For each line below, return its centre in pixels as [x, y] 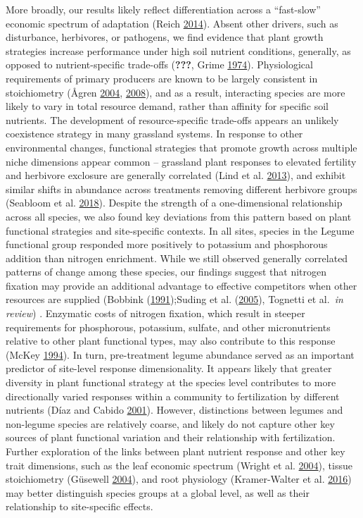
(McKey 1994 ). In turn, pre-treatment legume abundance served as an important [180, 354]
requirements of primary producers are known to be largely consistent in [162, 78]
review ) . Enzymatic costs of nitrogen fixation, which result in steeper [155, 313]
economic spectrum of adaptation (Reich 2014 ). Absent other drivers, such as [172, 23]
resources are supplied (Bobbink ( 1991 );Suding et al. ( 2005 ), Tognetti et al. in [174, 299]
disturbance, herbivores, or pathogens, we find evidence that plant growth [165, 37]
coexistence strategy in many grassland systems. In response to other [154, 134]
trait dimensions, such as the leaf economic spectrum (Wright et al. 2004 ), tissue [179, 465]
